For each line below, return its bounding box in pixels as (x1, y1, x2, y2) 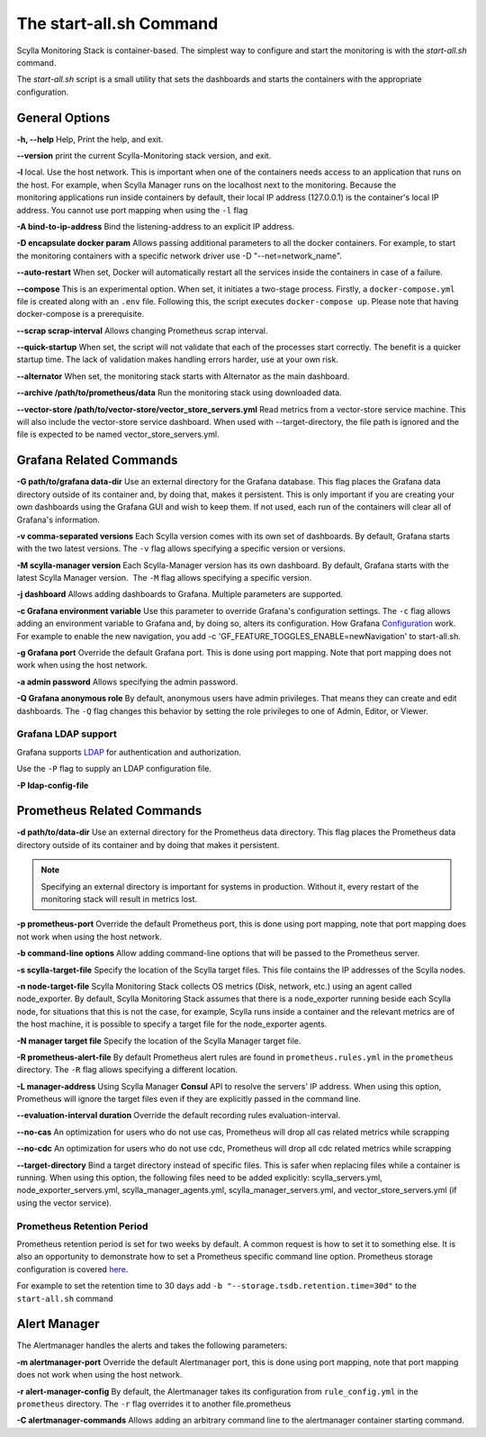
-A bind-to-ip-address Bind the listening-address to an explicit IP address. (16, 221, 295, 231)
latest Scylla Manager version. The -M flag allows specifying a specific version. (16, 573, 312, 583)
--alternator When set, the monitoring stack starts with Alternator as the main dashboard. (16, 370, 350, 382)
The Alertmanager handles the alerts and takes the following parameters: (16, 1340, 288, 1351)
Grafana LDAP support (16, 728, 117, 740)
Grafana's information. (16, 514, 101, 525)
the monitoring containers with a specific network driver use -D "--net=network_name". (16, 250, 342, 261)
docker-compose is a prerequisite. (16, 309, 144, 320)
